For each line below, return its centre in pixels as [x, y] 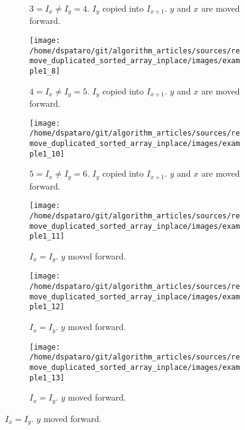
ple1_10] [47, 154]
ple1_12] [47, 307]
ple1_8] [45, 71]
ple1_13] [47, 378]
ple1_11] [47, 236]
